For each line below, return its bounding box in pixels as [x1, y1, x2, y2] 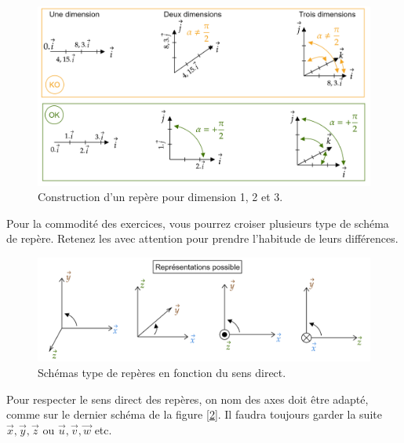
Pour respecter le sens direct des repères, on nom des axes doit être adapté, [6, 390, 369, 407]
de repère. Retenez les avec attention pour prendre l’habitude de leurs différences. [6, 230, 399, 247]
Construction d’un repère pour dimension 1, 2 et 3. [38, 189, 283, 205]
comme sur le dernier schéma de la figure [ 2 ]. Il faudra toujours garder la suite [6, 406, 382, 423]
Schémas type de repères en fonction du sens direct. [38, 364, 286, 381]
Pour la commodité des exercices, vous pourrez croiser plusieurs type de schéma [6, 214, 389, 231]
